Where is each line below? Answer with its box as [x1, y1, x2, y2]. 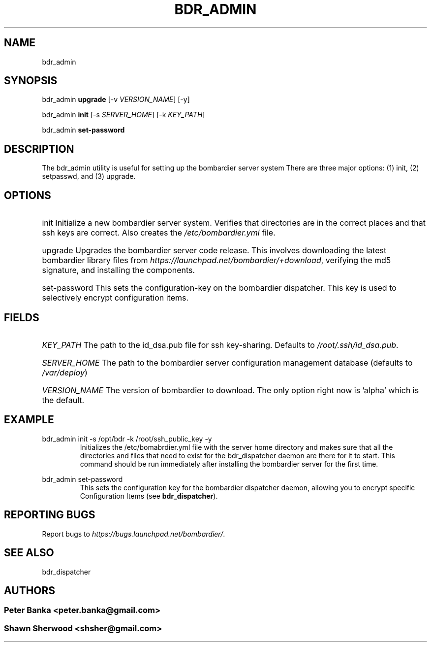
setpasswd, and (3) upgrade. [42, 172, 136, 181]
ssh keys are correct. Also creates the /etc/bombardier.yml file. [42, 228, 276, 238]
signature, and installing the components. [42, 265, 195, 275]
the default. [42, 395, 85, 405]
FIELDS [4, 311, 39, 324]
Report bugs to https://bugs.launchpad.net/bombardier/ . [42, 529, 225, 538]
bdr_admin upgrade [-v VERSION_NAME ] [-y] [42, 95, 190, 104]
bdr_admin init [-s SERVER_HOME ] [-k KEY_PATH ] [42, 110, 205, 119]
